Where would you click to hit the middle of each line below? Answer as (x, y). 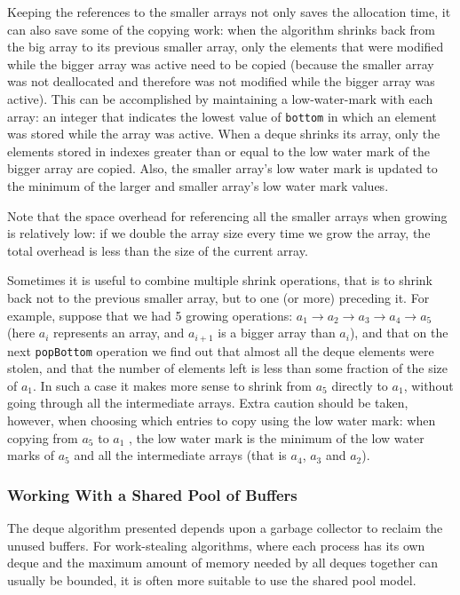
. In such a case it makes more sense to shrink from (172, 385)
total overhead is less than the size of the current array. (158, 250)
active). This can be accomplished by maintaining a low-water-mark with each (220, 98)
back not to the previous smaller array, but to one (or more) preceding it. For (218, 297)
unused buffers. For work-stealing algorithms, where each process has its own (216, 545)
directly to (360, 385)
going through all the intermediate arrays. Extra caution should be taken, (208, 403)
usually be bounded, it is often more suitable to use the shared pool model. (212, 579)
